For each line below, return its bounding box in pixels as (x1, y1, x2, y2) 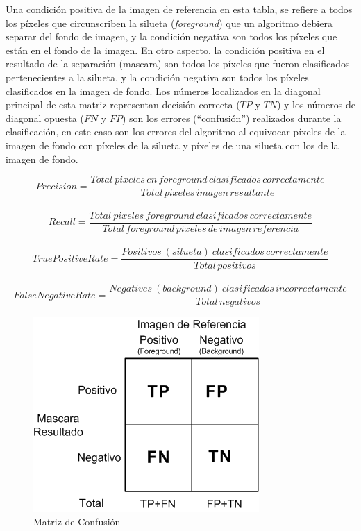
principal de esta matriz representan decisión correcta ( (6, 97, 240, 112)
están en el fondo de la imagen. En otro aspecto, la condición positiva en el (6, 42, 325, 57)
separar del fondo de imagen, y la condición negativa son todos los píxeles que (6, 29, 337, 44)
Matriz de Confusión (33, 514, 121, 528)
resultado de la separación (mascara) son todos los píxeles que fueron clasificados (6, 56, 350, 71)
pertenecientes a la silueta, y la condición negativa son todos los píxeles (6, 69, 309, 84)
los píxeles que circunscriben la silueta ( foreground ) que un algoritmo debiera (6, 15, 333, 30)
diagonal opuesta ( (6, 110, 84, 125)
